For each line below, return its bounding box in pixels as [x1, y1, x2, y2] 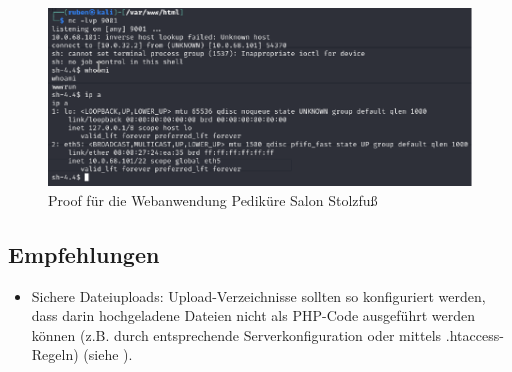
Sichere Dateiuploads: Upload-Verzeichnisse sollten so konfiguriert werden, [31, 285, 486, 306]
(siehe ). [83, 344, 133, 365]
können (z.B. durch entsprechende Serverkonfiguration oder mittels [31, 324, 442, 345]
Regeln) [31, 344, 79, 365]
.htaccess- [445, 324, 504, 345]
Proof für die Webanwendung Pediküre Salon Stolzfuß [48, 189, 378, 210]
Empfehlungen [8, 238, 160, 269]
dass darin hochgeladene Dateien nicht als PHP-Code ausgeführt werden [31, 305, 475, 326]
